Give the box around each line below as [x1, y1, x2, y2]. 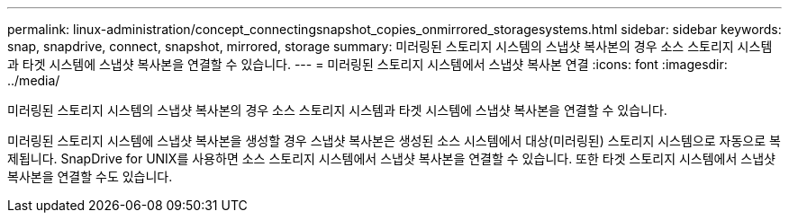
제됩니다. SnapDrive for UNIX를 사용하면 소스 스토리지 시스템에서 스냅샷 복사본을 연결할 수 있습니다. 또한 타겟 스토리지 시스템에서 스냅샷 [7, 151, 775, 166]
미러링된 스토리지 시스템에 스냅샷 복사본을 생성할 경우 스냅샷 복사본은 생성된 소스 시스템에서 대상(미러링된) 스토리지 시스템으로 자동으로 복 [7, 133, 781, 148]
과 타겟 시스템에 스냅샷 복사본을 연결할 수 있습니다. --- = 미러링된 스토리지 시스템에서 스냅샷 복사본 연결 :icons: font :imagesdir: [7, 57, 728, 72]
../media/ [7, 73, 60, 88]
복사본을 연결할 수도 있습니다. [7, 169, 173, 184]
